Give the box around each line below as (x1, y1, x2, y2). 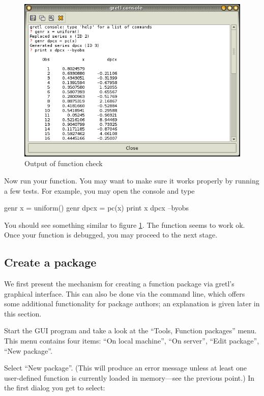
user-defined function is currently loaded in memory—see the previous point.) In (4, 372, 255, 383)
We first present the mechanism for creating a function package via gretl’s (4, 278, 234, 289)
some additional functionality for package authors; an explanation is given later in (4, 298, 260, 309)
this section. (4, 308, 42, 319)
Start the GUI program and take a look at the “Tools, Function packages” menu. (4, 325, 257, 336)
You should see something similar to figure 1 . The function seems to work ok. (4, 219, 245, 230)
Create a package (4, 254, 97, 270)
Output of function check (24, 158, 103, 169)
